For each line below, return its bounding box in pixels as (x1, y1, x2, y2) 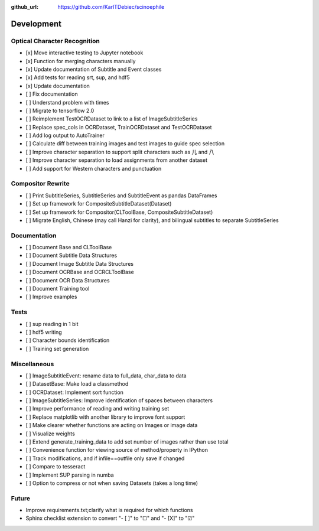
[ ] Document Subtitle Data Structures (25, 252, 118, 259)
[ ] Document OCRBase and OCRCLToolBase (25, 269, 134, 276)
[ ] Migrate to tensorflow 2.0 (25, 107, 95, 114)
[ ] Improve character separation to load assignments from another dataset (25, 157, 208, 164)
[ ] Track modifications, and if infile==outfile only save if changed (25, 455, 185, 462)
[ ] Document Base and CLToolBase (25, 244, 112, 251)
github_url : (11, 4, 38, 10)
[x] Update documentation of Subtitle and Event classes (25, 66, 162, 73)
